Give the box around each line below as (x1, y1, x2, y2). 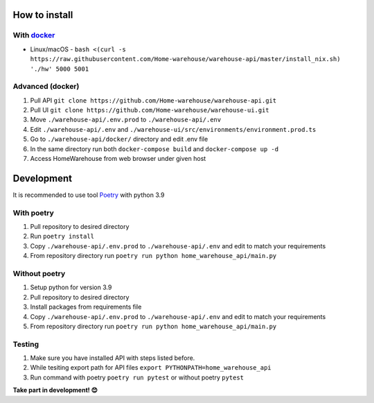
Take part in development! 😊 (12, 386, 98, 395)
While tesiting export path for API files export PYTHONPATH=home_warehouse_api (30, 363, 271, 372)
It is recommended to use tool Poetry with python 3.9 (12, 191, 165, 199)
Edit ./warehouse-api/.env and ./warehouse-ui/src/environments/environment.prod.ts (30, 125, 317, 133)
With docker (12, 31, 55, 40)
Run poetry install (30, 232, 95, 241)
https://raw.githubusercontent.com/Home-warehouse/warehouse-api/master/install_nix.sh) (30, 55, 341, 63)
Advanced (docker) (12, 82, 80, 92)
